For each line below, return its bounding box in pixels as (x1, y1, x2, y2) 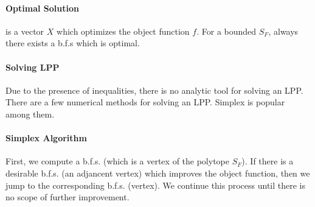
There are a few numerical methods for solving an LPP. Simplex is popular (5, 96, 285, 108)
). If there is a (241, 155, 294, 167)
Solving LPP (5, 60, 60, 73)
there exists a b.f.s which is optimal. (5, 37, 140, 49)
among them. (5, 107, 55, 120)
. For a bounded (196, 24, 257, 37)
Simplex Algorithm (5, 132, 87, 144)
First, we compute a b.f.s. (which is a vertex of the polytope (5, 155, 229, 167)
